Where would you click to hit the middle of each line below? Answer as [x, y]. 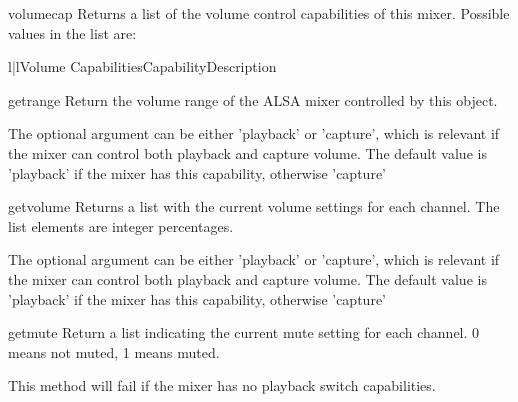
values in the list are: [72, 32]
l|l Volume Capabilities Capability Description [142, 66]
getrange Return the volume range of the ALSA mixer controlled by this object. [253, 99]
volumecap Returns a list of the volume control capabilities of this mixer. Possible [259, 13]
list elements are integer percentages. [121, 225]
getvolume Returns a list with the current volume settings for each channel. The [254, 206]
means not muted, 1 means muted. [114, 351]
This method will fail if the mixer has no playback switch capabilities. [222, 385]
